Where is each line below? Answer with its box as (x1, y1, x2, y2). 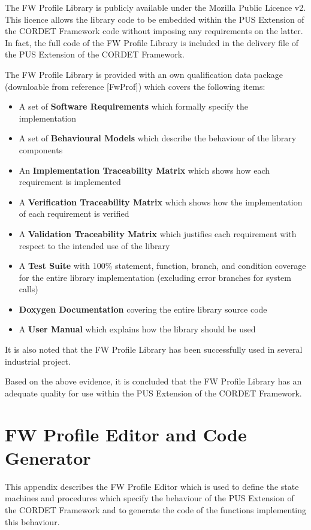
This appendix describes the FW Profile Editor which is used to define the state (5, 480, 299, 492)
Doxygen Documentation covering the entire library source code (19, 302, 267, 315)
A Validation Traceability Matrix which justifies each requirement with (19, 227, 297, 240)
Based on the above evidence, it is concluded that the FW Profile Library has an (5, 375, 302, 387)
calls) (19, 283, 38, 295)
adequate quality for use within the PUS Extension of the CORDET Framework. (5, 386, 302, 399)
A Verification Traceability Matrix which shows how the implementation (19, 195, 303, 208)
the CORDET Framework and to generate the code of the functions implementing (5, 503, 307, 516)
